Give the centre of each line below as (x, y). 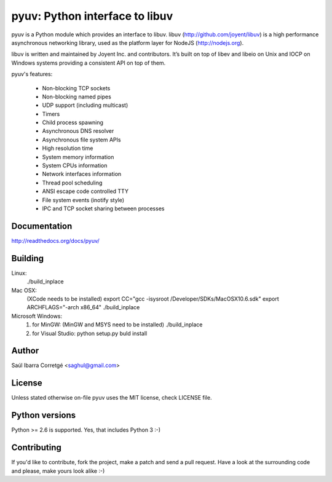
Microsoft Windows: (37, 316)
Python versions (44, 415)
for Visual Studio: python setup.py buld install (90, 333)
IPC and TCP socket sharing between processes (103, 208)
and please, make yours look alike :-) (58, 471)
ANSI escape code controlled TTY (85, 191)
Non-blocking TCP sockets (76, 88)
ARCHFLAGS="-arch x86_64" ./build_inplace (83, 307)
